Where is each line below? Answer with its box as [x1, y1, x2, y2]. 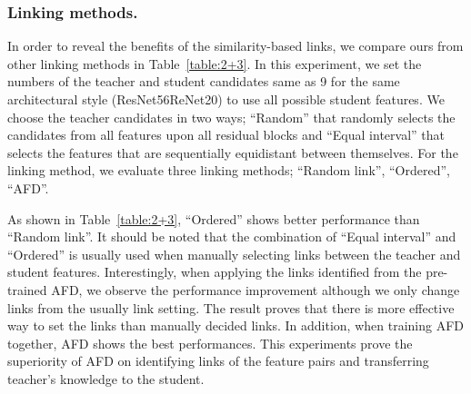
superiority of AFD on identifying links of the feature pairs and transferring [7, 351, 429, 370]
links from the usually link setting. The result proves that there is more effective [7, 298, 455, 317]
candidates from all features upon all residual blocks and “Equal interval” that [7, 125, 445, 144]
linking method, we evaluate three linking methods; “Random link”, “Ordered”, [7, 161, 450, 180]
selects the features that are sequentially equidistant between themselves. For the [7, 143, 458, 162]
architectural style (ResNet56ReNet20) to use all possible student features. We [7, 90, 445, 108]
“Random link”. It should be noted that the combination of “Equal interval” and [7, 227, 456, 246]
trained [7, 280, 47, 299]
